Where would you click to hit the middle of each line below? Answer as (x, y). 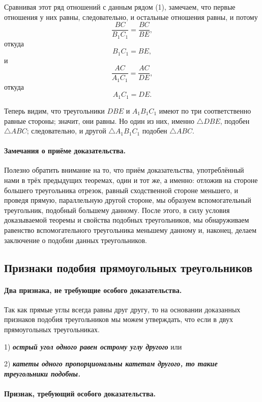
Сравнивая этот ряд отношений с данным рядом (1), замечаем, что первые (120, 7)
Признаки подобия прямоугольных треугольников (128, 267)
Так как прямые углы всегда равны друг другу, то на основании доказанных (122, 309)
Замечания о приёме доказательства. (65, 151)
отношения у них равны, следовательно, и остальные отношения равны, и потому (131, 17)
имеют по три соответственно (205, 110)
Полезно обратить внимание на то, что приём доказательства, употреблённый (124, 170)
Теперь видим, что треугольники (54, 110)
